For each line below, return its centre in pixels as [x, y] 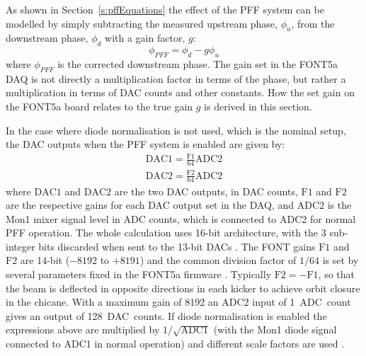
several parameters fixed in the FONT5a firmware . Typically [139, 274]
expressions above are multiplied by [83, 329]
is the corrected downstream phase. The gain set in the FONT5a [198, 63]
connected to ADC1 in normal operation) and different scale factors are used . [175, 344]
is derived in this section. [258, 106]
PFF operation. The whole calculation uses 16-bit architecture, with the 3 [166, 232]
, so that [336, 274]
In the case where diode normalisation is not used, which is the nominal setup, [176, 130]
